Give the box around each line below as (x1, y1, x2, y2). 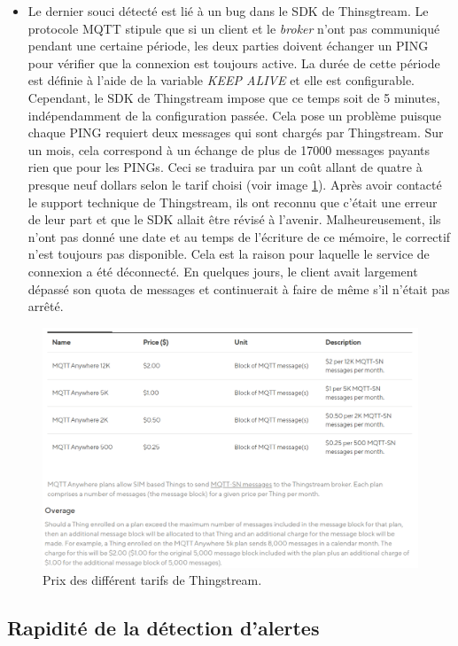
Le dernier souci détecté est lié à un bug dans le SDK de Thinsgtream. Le (27, 2, 429, 19)
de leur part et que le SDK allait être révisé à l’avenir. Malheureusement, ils (27, 210, 441, 229)
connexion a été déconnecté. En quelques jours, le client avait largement (27, 261, 418, 280)
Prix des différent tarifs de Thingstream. (43, 571, 262, 589)
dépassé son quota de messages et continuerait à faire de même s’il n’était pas (27, 279, 450, 298)
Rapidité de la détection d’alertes (7, 614, 320, 642)
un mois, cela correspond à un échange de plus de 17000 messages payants (27, 140, 431, 159)
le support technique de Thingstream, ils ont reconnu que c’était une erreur (27, 192, 438, 211)
